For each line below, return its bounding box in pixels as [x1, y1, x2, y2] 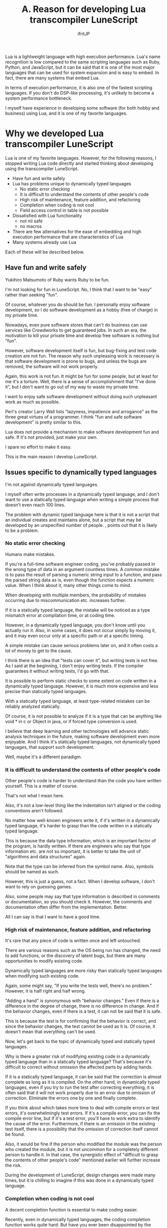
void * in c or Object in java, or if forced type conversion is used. [5, 718, 138, 724]
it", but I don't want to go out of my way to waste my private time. [5, 384, 140, 390]
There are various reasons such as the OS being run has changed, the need [5, 948, 161, 954]
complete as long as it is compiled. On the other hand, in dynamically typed [5, 1079, 160, 1085]
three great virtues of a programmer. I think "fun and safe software [5, 414, 142, 420]
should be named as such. [5, 869, 60, 875]
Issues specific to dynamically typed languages [5, 468, 157, 477]
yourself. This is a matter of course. [5, 783, 78, 789]
